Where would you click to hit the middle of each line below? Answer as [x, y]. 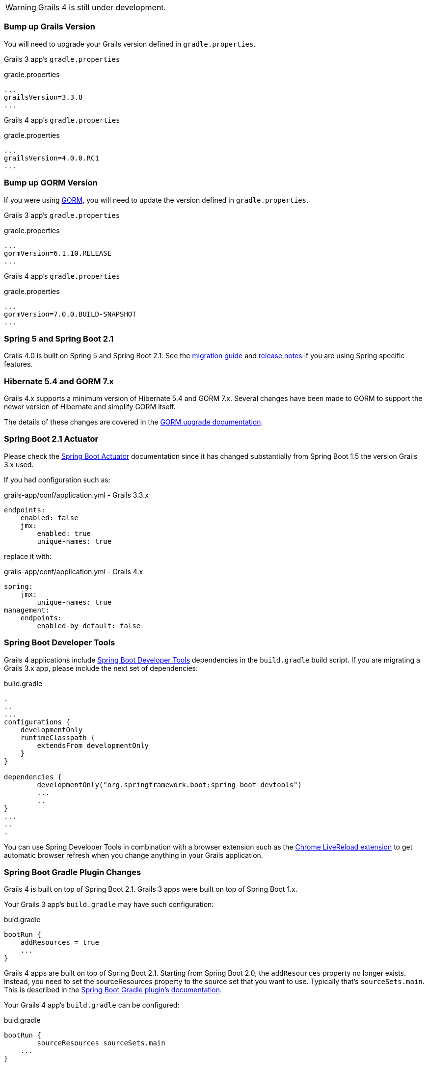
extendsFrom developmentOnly [93, 745]
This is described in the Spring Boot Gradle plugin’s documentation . [113, 990]
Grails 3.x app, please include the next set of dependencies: [101, 668]
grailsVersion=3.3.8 [43, 97]
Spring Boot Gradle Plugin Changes [73, 872]
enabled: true [64, 533]
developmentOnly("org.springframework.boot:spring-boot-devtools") [169, 785]
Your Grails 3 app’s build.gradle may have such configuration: [109, 905]
